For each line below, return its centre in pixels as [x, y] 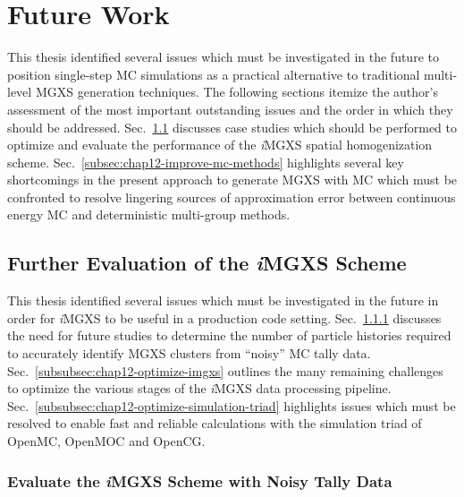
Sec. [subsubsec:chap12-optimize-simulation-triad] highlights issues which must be [232, 405]
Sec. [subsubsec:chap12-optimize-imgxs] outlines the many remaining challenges [225, 370]
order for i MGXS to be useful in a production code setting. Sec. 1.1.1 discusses [224, 317]
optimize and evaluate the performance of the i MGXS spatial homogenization [220, 145]
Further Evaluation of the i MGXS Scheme [207, 263]
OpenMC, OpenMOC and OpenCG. [106, 441]
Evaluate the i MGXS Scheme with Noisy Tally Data [200, 480]
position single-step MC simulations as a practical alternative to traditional [214, 74]
